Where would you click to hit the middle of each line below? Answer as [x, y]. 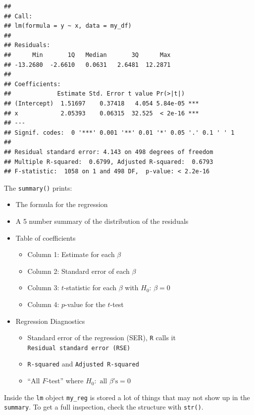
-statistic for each [90, 287]
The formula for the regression [62, 204]
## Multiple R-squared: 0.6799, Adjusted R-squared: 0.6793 [109, 162]
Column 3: [43, 287]
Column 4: [43, 304]
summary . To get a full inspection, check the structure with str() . [104, 407]
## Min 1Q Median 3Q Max [87, 55]
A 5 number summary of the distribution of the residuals [102, 221]
